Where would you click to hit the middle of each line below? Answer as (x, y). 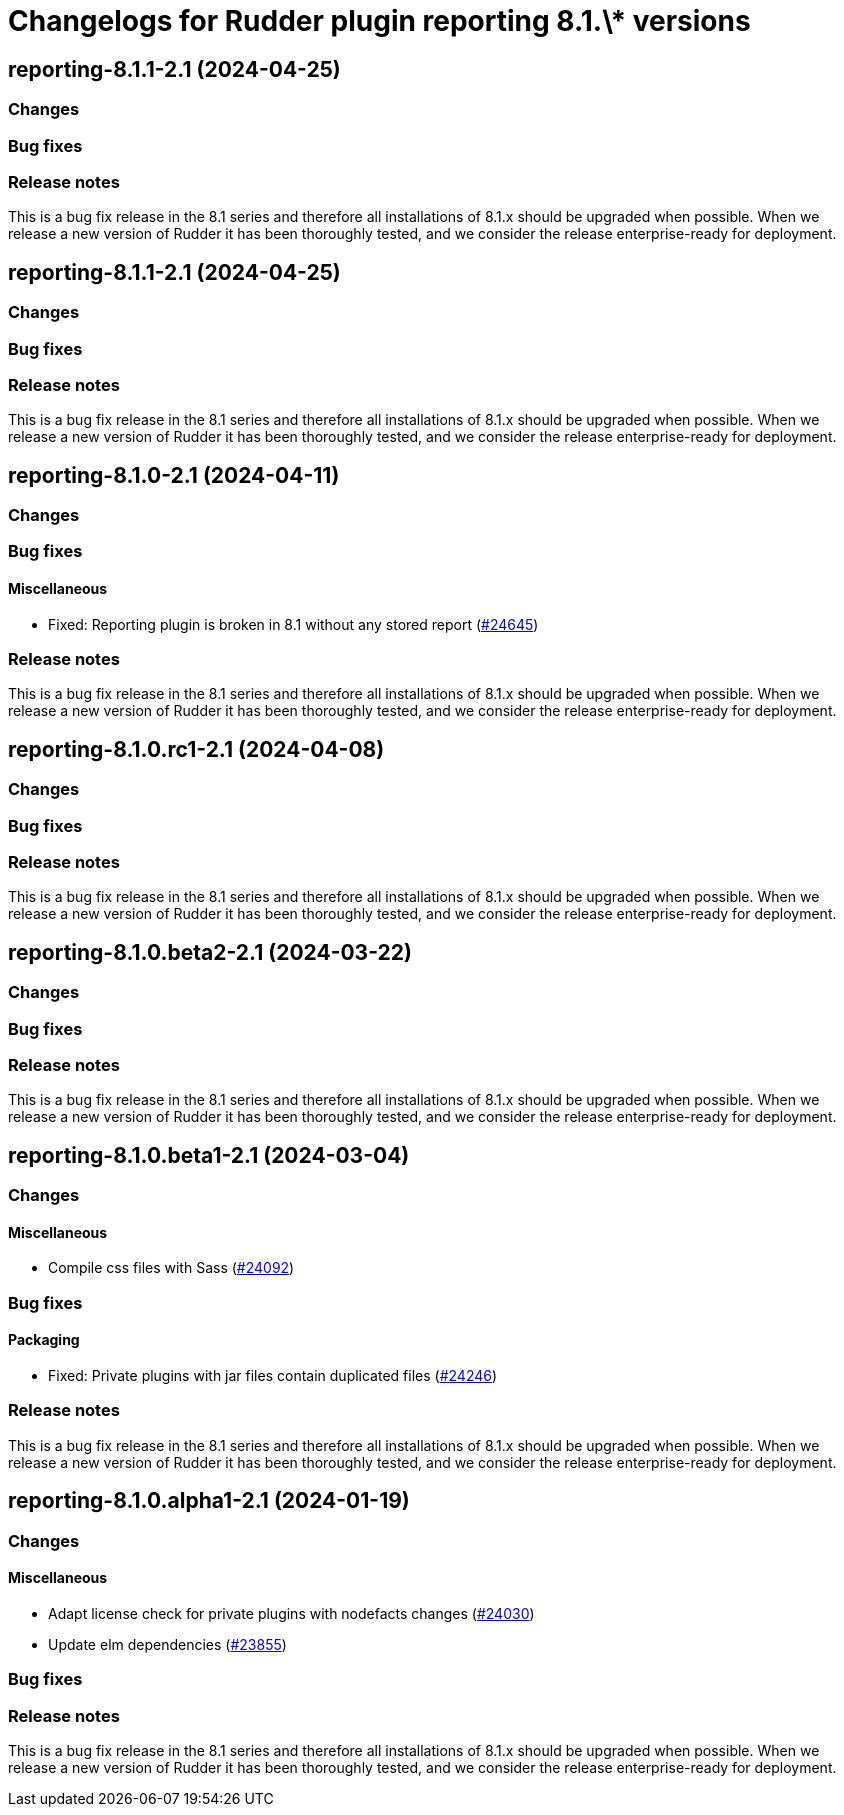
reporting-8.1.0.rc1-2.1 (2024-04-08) (196, 749)
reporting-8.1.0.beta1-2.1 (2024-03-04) (209, 1155)
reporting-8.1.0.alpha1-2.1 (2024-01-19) (209, 1501)
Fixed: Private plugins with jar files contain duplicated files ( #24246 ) (273, 1376)
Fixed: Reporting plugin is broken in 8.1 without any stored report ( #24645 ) (293, 624)
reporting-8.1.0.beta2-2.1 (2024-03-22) (210, 952)
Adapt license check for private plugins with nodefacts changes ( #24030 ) (291, 1613)
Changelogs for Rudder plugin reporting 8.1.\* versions (379, 21)
